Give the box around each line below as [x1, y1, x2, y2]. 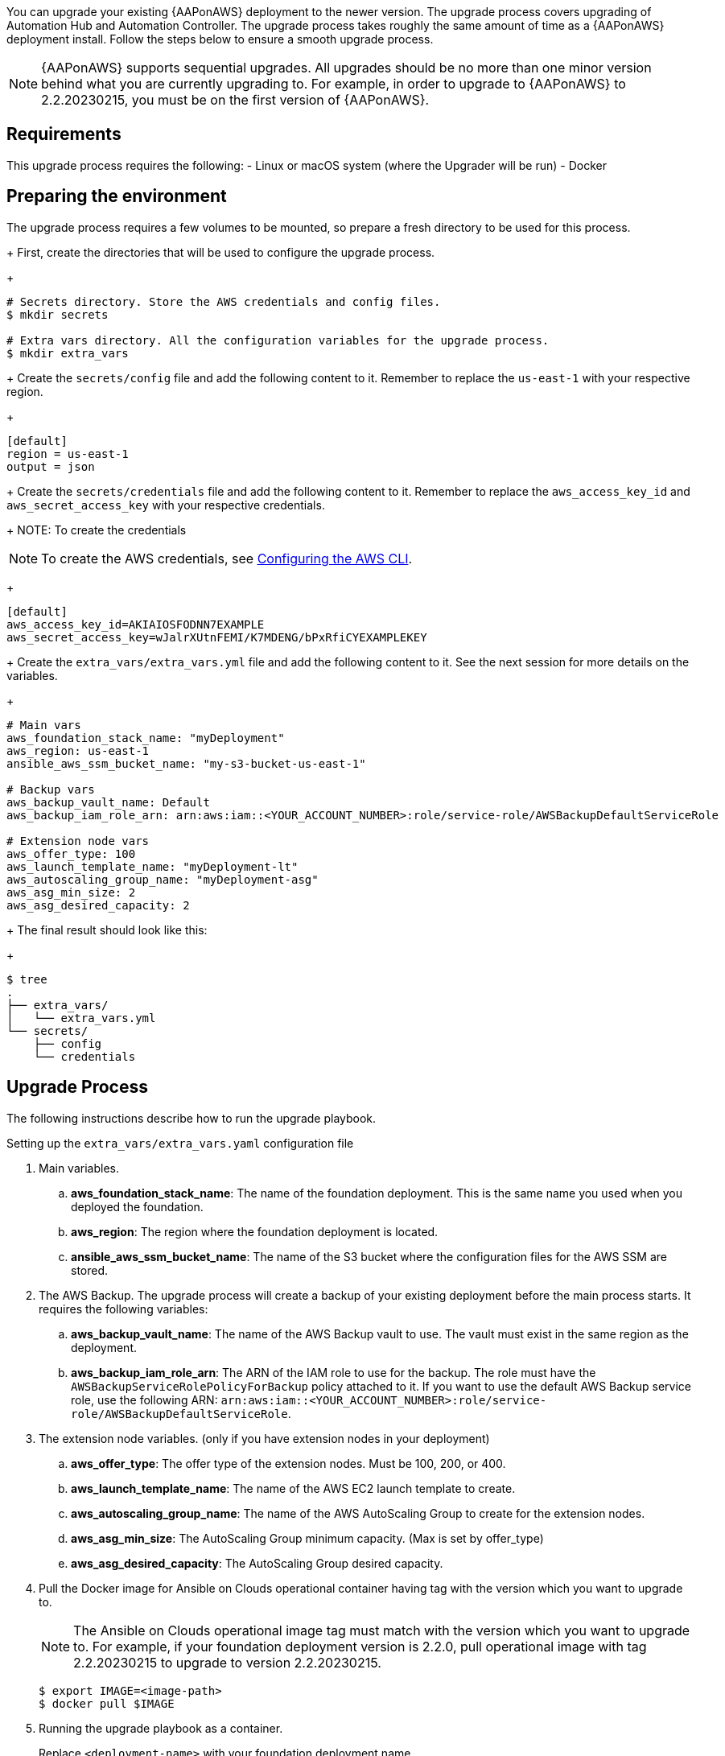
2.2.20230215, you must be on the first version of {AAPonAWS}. [41, 92, 430, 108]
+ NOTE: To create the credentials [6, 522, 187, 537]
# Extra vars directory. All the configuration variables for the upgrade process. [6, 333, 550, 347]
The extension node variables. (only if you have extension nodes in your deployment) [39, 1431, 490, 1445]
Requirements [6, 124, 122, 145]
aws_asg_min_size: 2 [6, 885, 136, 899]
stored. [71, 1263, 109, 1277]
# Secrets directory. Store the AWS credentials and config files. [6, 295, 441, 308]
